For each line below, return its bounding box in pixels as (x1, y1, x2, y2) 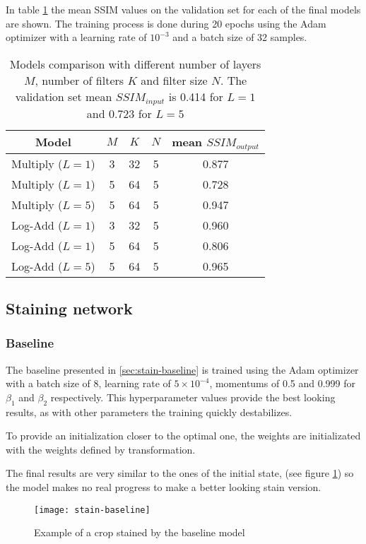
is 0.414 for (168, 88, 223, 105)
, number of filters (35, 71, 124, 88)
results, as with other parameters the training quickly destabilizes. (6, 404, 293, 419)
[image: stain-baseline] (34, 504, 150, 515)
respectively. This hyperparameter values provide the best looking (50, 389, 336, 404)
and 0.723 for (86, 105, 152, 122)
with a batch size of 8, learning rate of (6, 376, 171, 391)
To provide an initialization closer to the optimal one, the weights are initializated (6, 428, 361, 443)
